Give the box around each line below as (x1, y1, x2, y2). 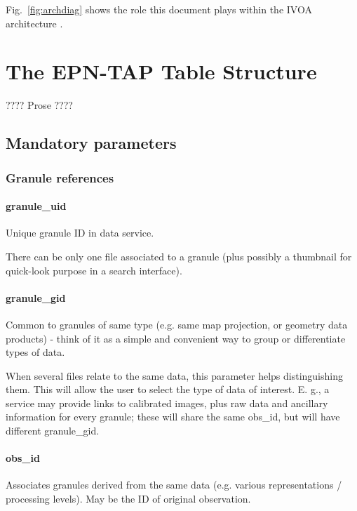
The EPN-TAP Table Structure (6, 57, 317, 86)
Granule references (6, 168, 114, 186)
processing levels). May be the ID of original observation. (6, 491, 251, 506)
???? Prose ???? (6, 98, 73, 112)
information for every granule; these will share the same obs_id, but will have (6, 409, 340, 424)
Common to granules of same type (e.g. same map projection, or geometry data (6, 317, 348, 331)
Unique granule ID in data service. (6, 225, 154, 240)
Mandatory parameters (6, 132, 177, 154)
